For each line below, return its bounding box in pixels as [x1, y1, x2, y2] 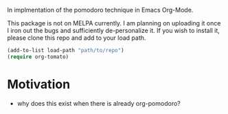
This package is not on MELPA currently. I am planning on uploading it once [7, 19, 221, 27]
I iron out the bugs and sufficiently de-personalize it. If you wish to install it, [7, 27, 220, 34]
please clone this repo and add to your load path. [7, 34, 146, 42]
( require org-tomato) [7, 53, 69, 60]
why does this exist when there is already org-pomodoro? [16, 99, 181, 107]
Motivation [7, 76, 71, 92]
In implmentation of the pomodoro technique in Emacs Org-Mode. [7, 6, 194, 14]
